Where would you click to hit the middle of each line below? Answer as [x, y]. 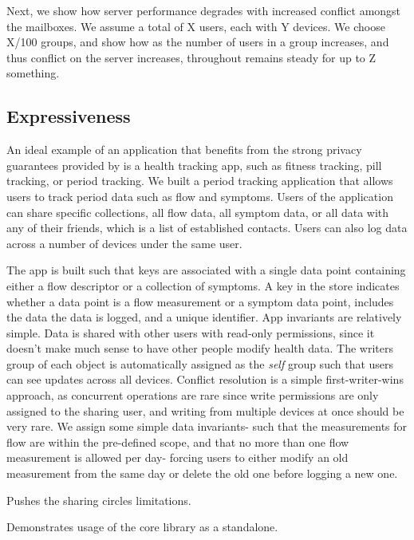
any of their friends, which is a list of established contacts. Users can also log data [207, 228]
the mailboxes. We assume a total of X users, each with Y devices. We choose [196, 26]
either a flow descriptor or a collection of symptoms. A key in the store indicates [203, 285]
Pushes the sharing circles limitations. [99, 500]
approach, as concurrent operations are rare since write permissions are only [193, 395]
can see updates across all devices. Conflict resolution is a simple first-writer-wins [205, 379]
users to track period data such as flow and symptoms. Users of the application [200, 196]
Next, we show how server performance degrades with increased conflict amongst [204, 10]
